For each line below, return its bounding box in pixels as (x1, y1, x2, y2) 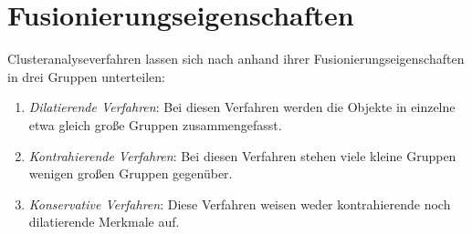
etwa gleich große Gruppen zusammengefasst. (28, 115, 282, 134)
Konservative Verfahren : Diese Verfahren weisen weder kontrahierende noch (28, 194, 451, 213)
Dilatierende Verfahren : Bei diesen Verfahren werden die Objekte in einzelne (28, 97, 456, 117)
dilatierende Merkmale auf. (28, 212, 180, 231)
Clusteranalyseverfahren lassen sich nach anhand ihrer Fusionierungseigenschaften (7, 49, 465, 68)
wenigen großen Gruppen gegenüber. (28, 164, 233, 183)
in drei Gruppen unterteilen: (7, 66, 165, 86)
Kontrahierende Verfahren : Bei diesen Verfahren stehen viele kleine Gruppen (28, 146, 456, 165)
